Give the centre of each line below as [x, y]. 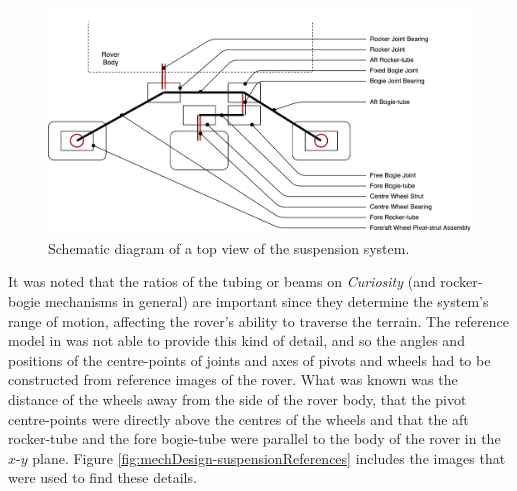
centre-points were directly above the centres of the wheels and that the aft [238, 418]
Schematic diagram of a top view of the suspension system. [229, 247]
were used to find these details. [102, 477]
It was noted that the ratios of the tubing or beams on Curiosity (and [222, 281]
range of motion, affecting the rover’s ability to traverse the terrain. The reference [258, 320]
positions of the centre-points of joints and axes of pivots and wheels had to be [249, 359]
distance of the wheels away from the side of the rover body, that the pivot [237, 399]
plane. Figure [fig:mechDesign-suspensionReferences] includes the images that [269, 457]
